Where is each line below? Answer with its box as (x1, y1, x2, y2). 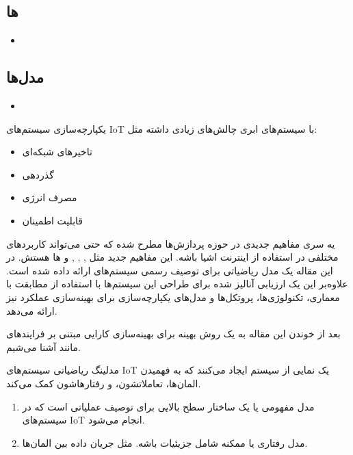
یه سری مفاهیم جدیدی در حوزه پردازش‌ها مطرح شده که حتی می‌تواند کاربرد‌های (6, 236, 335, 250)
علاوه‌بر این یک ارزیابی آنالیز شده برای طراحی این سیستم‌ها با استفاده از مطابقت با (6, 276, 348, 291)
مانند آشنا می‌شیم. (6, 339, 81, 354)
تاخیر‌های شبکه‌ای (22, 144, 92, 159)
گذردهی (22, 167, 54, 181)
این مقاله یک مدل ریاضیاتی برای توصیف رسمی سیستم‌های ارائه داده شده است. (6, 263, 333, 277)
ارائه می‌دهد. (6, 303, 57, 317)
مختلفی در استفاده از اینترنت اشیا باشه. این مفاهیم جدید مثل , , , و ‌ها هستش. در (6, 250, 339, 264)
